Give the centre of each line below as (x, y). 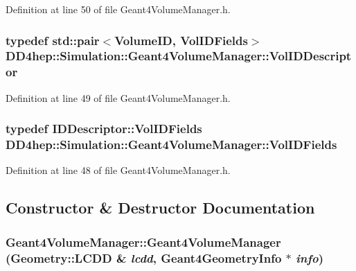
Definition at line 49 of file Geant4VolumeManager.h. (118, 97)
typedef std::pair (53, 40)
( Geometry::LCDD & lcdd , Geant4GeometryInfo (144, 257)
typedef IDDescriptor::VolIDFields (104, 129)
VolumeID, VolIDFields (181, 40)
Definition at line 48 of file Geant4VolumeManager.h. (118, 170)
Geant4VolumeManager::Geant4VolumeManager (143, 242)
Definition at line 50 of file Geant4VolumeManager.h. (118, 9)
